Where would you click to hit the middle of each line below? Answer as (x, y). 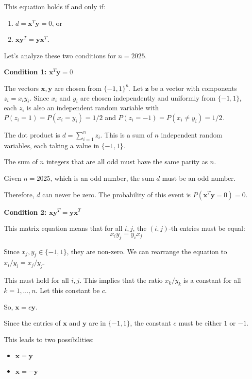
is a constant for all (212, 280)
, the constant (151, 323)
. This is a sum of (126, 134)
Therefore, (19, 194)
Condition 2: (25, 212)
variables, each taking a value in (52, 145)
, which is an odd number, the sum (102, 178)
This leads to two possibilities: (49, 339)
